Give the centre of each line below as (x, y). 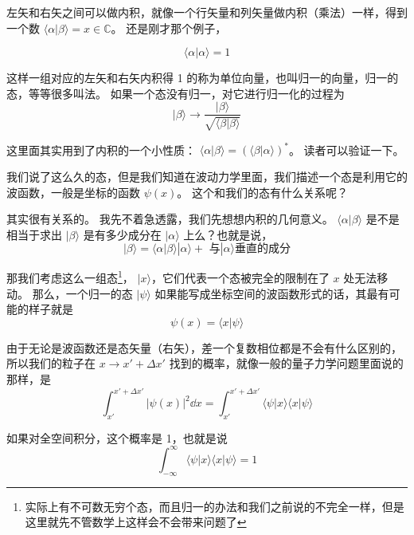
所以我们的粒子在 (51, 363)
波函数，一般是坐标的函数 (73, 192)
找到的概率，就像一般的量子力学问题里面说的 (286, 363)
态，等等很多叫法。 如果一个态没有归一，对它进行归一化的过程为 (176, 93)
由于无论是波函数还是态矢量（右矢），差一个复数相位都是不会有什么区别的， (204, 347)
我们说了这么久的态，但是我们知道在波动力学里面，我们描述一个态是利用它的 (207, 176)
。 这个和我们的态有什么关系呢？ (262, 192)
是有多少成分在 (122, 234)
